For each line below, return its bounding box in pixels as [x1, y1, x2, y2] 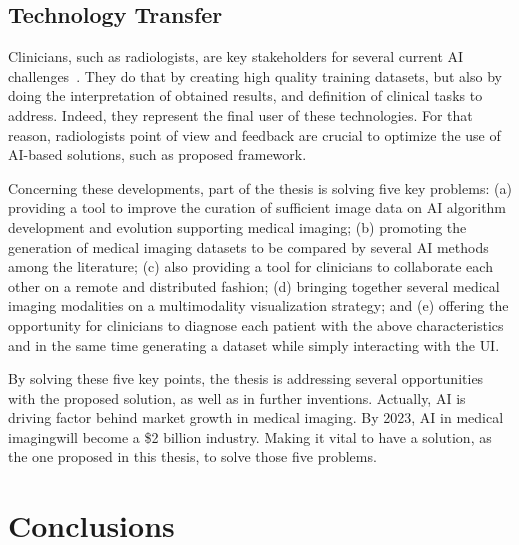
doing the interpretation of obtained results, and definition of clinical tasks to [8, 85, 483, 106]
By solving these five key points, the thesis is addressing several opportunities [8, 368, 484, 389]
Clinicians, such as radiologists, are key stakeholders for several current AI [8, 46, 464, 67]
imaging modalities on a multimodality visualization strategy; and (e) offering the [8, 295, 509, 316]
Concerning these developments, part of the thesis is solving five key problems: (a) [8, 177, 512, 198]
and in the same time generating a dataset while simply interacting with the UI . [8, 334, 500, 355]
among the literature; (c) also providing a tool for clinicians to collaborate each [8, 256, 493, 277]
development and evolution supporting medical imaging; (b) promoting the [8, 216, 467, 237]
